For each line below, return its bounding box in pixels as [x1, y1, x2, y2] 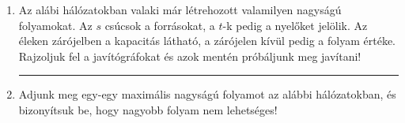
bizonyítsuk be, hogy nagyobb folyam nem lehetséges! [18, 101, 278, 117]
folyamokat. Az [18, 17, 93, 33]
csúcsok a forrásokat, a [104, 17, 215, 33]
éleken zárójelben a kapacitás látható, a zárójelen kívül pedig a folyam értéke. [18, 32, 396, 49]
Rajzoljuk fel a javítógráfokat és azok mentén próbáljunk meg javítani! [18, 47, 361, 64]
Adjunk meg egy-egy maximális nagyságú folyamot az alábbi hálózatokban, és [18, 86, 396, 102]
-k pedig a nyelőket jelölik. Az [222, 17, 368, 33]
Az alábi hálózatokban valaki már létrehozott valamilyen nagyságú [18, 2, 342, 17]
